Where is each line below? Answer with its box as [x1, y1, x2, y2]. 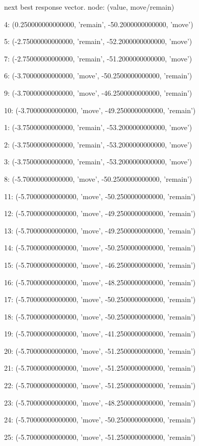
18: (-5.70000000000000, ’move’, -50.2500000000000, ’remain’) [4, 311, 196, 322]
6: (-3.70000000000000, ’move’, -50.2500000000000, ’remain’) [4, 70, 192, 81]
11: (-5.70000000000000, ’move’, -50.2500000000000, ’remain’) [4, 190, 196, 201]
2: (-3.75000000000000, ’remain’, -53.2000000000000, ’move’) [4, 139, 192, 150]
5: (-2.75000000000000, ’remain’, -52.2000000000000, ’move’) [4, 36, 192, 47]
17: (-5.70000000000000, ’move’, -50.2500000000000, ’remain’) [4, 294, 196, 305]
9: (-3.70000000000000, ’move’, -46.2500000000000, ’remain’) [4, 87, 192, 98]
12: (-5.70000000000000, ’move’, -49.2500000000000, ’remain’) [4, 208, 196, 219]
